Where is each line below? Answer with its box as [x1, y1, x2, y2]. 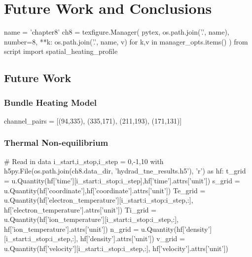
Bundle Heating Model [4, 96, 97, 108]
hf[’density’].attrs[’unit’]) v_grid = [80, 233, 185, 244]
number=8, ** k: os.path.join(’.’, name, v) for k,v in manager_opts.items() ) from [4, 36, 248, 46]
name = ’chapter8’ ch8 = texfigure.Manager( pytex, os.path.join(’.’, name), [4, 27, 229, 37]
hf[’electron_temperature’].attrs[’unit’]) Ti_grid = [4, 204, 157, 214]
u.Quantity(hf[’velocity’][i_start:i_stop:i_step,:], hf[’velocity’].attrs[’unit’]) [4, 243, 228, 254]
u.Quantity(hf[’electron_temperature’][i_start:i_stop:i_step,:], [4, 195, 193, 205]
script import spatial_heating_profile [4, 46, 118, 56]
